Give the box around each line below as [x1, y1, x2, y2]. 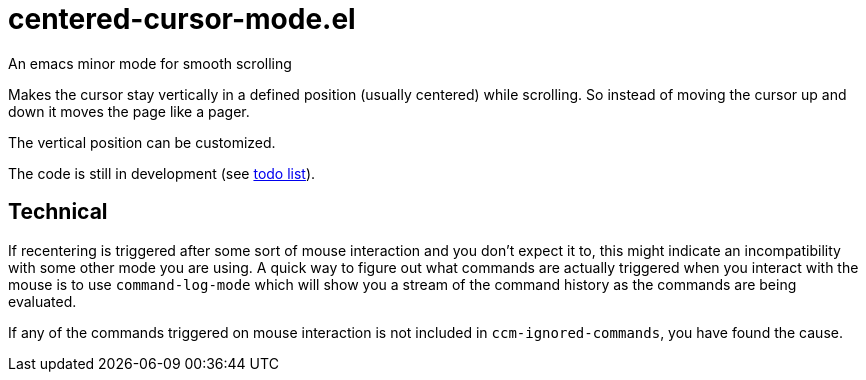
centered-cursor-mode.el [8, 2, 356, 36]
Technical [8, 199, 108, 225]
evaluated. [8, 292, 77, 310]
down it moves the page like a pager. [8, 102, 250, 120]
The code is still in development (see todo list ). [8, 164, 316, 182]
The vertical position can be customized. [8, 133, 276, 151]
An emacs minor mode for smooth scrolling [8, 54, 292, 72]
